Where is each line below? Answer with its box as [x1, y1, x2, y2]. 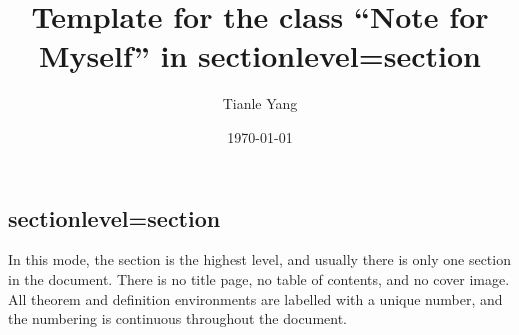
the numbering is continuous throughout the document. [8, 308, 347, 329]
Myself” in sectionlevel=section [39, 35, 481, 76]
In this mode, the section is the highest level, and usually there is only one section [8, 249, 511, 270]
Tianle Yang [222, 93, 298, 114]
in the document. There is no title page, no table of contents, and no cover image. [8, 268, 510, 289]
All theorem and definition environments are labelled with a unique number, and [8, 288, 503, 309]
